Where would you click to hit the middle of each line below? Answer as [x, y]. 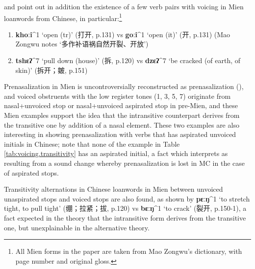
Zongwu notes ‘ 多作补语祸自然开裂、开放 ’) [82, 44]
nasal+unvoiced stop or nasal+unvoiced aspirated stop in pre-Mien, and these [121, 105]
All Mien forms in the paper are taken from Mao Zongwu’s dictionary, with [129, 251]
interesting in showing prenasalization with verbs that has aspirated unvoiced [120, 134]
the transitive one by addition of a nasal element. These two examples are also [122, 124]
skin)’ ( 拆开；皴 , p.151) [51, 70]
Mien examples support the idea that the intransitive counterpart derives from [122, 115]
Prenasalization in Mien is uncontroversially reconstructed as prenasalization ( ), [124, 86]
